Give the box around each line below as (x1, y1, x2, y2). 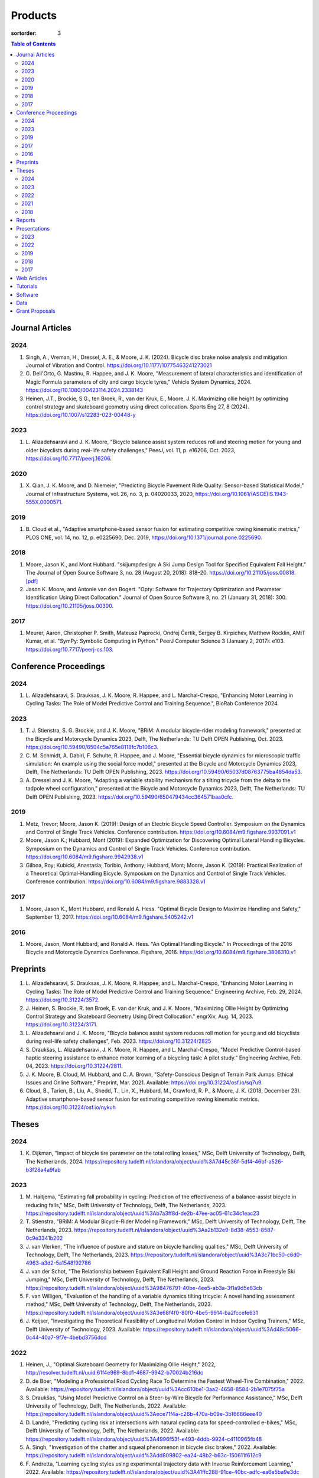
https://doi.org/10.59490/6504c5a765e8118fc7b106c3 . (25, 744, 159, 751)
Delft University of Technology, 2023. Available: (25, 1325, 142, 1333)
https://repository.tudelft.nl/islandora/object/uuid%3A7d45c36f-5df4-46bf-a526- (84, 1158, 284, 1165)
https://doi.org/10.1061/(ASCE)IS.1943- (195, 490, 289, 497)
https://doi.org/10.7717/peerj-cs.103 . (25, 646, 114, 653)
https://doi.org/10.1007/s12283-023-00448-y (25, 411, 136, 419)
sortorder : (11, 30, 37, 37)
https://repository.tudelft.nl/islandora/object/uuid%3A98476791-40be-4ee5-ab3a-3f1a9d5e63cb (25, 1284, 263, 1291)
